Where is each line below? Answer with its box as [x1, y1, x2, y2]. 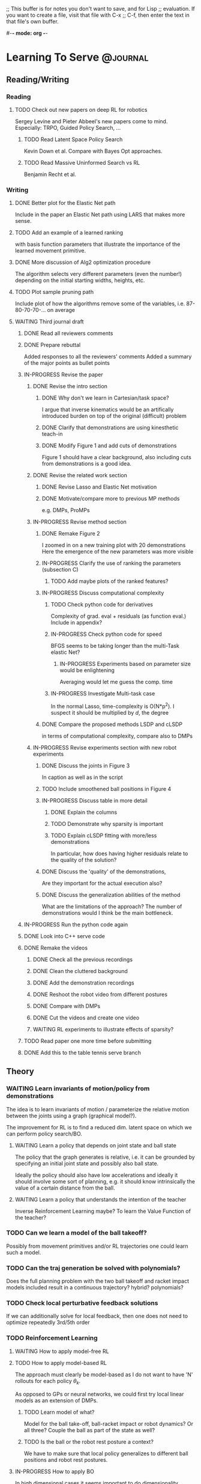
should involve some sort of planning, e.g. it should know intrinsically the [14, 1177, 195, 1185]
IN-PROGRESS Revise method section [32, 518, 127, 525]
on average [47, 307, 75, 314]
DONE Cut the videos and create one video [32, 1014, 140, 1021]
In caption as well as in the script [41, 774, 123, 781]
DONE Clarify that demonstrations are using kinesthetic [41, 424, 179, 432]
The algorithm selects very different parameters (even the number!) [14, 270, 182, 278]
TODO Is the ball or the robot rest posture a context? [23, 1438, 154, 1445]
